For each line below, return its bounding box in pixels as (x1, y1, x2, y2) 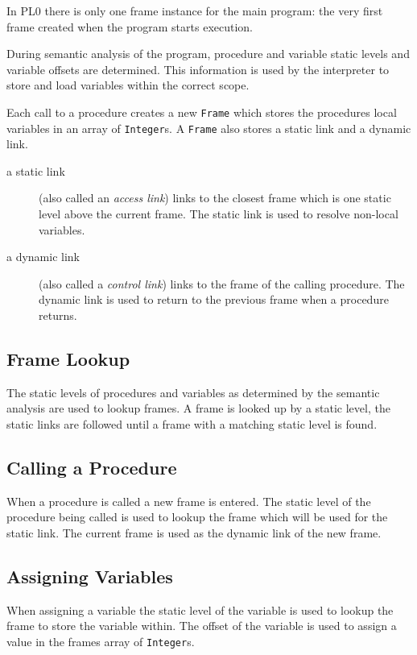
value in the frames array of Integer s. (6, 632, 195, 649)
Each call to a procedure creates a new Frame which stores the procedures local (6, 103, 397, 120)
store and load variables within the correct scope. (6, 77, 250, 93)
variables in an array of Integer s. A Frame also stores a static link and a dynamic (6, 119, 411, 136)
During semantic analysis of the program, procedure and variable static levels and (6, 45, 410, 62)
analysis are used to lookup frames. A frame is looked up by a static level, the (6, 400, 390, 417)
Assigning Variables (6, 563, 173, 588)
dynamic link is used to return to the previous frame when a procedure (39, 291, 389, 308)
